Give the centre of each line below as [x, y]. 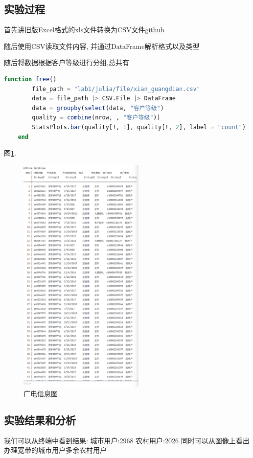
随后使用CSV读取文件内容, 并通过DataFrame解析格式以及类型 [102, 46]
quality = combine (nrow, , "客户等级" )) [96, 118]
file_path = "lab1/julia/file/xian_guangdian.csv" [116, 89]
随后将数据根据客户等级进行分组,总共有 [67, 62]
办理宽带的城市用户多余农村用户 [55, 450]
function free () [30, 79]
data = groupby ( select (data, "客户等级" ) [98, 108]
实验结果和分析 [40, 420]
